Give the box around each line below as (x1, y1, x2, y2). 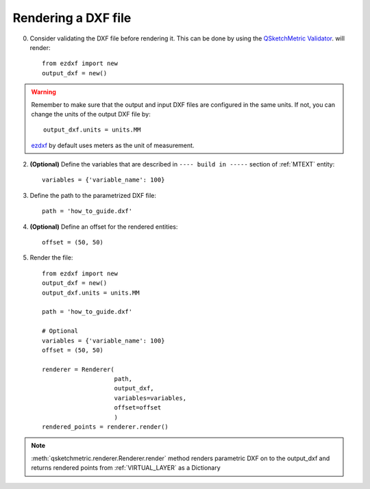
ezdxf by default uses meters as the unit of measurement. (31, 141, 195, 149)
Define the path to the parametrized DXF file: (29, 191, 157, 199)
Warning (31, 88, 56, 96)
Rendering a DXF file (12, 10, 132, 25)
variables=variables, (114, 394, 187, 402)
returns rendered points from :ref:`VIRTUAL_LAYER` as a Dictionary (31, 464, 221, 472)
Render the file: (29, 253, 73, 262)
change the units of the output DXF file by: (31, 110, 151, 118)
